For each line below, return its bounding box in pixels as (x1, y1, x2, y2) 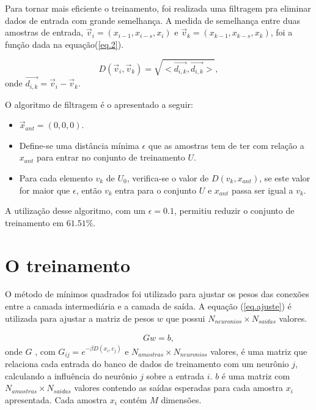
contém (120, 393, 147, 406)
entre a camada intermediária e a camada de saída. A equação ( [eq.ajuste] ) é (5, 300, 292, 313)
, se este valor (259, 171, 310, 184)
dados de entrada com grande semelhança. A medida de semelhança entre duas (5, 13, 300, 26)
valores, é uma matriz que (210, 344, 307, 357)
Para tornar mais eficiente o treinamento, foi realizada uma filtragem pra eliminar (5, 2, 311, 14)
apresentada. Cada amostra (5, 393, 108, 406)
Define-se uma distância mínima (19, 139, 139, 151)
